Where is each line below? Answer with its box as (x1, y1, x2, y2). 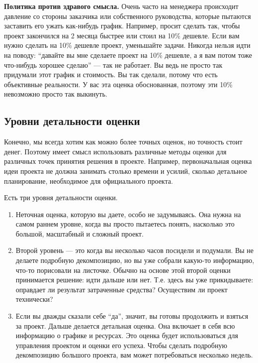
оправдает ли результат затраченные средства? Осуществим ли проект (15, 284, 228, 294)
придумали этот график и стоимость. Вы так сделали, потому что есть (4, 69, 218, 80)
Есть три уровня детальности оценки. (4, 192, 118, 203)
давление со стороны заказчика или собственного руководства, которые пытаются (4, 10, 251, 21)
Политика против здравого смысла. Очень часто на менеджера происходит (4, 1, 239, 11)
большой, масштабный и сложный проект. (15, 228, 144, 239)
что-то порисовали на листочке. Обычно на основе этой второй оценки (15, 264, 231, 275)
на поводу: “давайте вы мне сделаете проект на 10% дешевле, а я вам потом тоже (4, 49, 252, 60)
